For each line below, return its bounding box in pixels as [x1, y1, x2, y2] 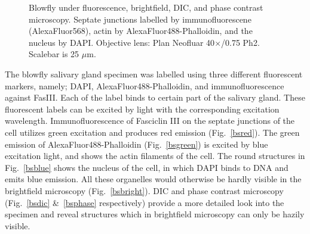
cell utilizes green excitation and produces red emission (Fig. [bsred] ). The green [5, 126, 300, 138]
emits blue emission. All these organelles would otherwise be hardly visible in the [5, 173, 302, 185]
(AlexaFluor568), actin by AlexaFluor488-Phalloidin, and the [29, 24, 253, 37]
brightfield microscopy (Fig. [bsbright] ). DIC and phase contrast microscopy [5, 184, 284, 196]
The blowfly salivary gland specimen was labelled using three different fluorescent [5, 67, 303, 80]
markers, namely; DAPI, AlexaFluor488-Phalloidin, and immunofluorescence [5, 79, 284, 92]
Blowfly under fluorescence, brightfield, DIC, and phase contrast [29, 1, 263, 13]
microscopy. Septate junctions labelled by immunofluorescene [29, 13, 251, 25]
